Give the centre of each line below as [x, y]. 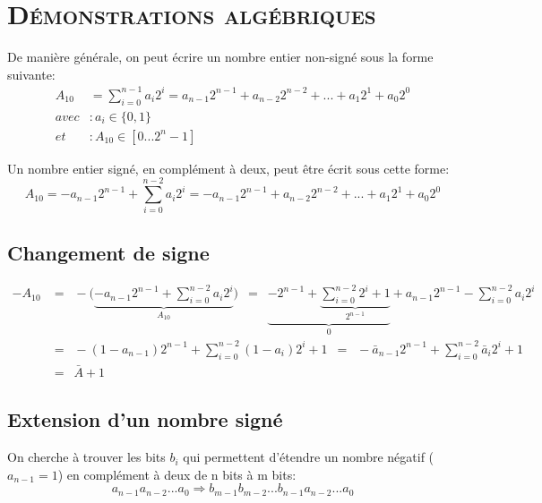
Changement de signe [108, 252]
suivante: [31, 74]
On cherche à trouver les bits [86, 457]
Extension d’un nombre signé [145, 419]
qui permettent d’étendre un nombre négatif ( [309, 457]
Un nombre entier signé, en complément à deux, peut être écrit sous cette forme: [228, 168]
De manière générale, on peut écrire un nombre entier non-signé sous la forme [220, 57]
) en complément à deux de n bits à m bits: [177, 474]
